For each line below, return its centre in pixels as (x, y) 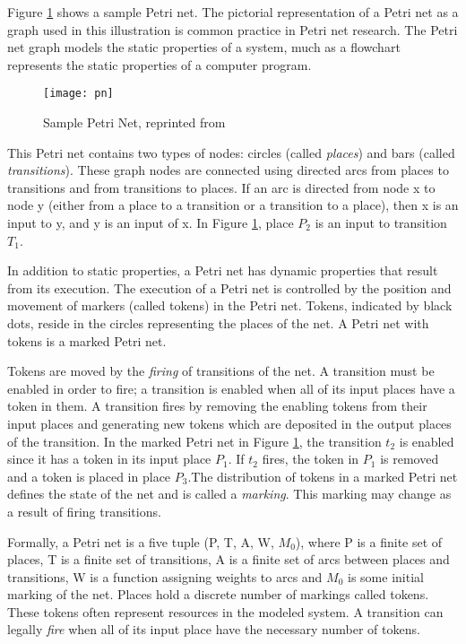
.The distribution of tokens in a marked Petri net (323, 476)
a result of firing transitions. (84, 511)
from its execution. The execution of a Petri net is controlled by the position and (229, 287)
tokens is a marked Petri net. (87, 340)
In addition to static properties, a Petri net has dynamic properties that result (223, 270)
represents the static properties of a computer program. (160, 64)
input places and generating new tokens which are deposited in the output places (229, 423)
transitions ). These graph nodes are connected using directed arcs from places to (228, 170)
